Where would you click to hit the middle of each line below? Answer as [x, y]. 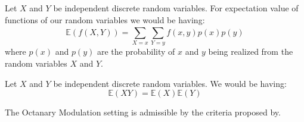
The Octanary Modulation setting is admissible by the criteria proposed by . [143, 112]
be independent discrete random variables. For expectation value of [176, 8]
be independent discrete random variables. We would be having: [170, 83]
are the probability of [136, 51]
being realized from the [251, 51]
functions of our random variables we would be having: [105, 19]
